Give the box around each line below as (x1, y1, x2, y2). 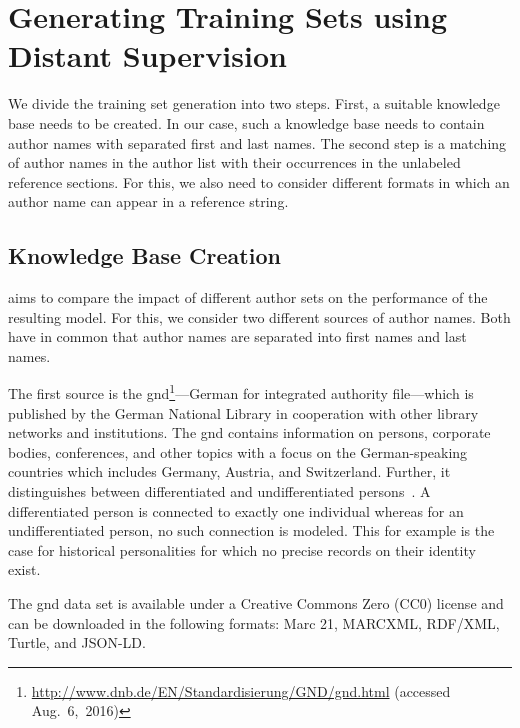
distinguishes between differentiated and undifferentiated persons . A (8, 481, 431, 502)
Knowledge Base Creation (8, 240, 281, 271)
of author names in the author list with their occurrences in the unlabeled (8, 152, 461, 173)
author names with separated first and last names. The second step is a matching (8, 132, 507, 153)
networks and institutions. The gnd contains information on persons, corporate (8, 422, 491, 443)
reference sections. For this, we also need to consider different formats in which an (8, 171, 510, 192)
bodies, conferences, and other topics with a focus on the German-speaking (8, 441, 468, 462)
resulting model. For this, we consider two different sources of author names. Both (8, 306, 511, 327)
